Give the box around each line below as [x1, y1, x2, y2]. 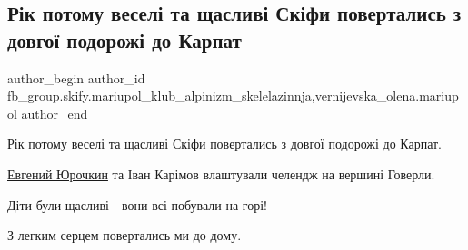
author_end [21, 103, 88, 122]
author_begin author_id [7, 68, 145, 87]
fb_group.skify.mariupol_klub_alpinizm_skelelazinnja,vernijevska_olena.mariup [7, 86, 459, 105]
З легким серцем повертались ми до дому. [7, 226, 242, 245]
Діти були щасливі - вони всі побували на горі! [7, 195, 267, 214]
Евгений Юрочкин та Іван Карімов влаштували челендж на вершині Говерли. [7, 164, 435, 183]
